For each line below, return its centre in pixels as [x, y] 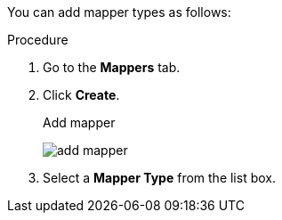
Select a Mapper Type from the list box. [159, 178]
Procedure [38, 40]
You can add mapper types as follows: [119, 12]
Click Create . [81, 95]
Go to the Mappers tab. [112, 67]
